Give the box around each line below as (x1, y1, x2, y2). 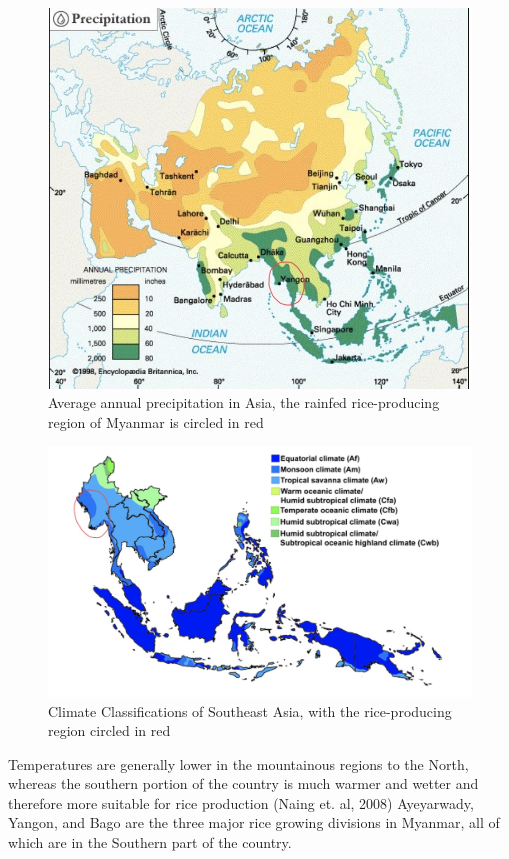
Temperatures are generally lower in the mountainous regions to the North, (8, 753, 469, 774)
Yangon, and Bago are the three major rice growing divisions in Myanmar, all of (8, 812, 500, 833)
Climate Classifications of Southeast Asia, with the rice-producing (48, 700, 452, 721)
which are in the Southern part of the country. (8, 832, 292, 853)
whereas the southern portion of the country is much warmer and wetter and (8, 773, 479, 794)
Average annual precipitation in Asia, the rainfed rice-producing (48, 392, 440, 413)
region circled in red (48, 720, 171, 741)
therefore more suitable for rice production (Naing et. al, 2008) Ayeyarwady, (8, 792, 474, 813)
